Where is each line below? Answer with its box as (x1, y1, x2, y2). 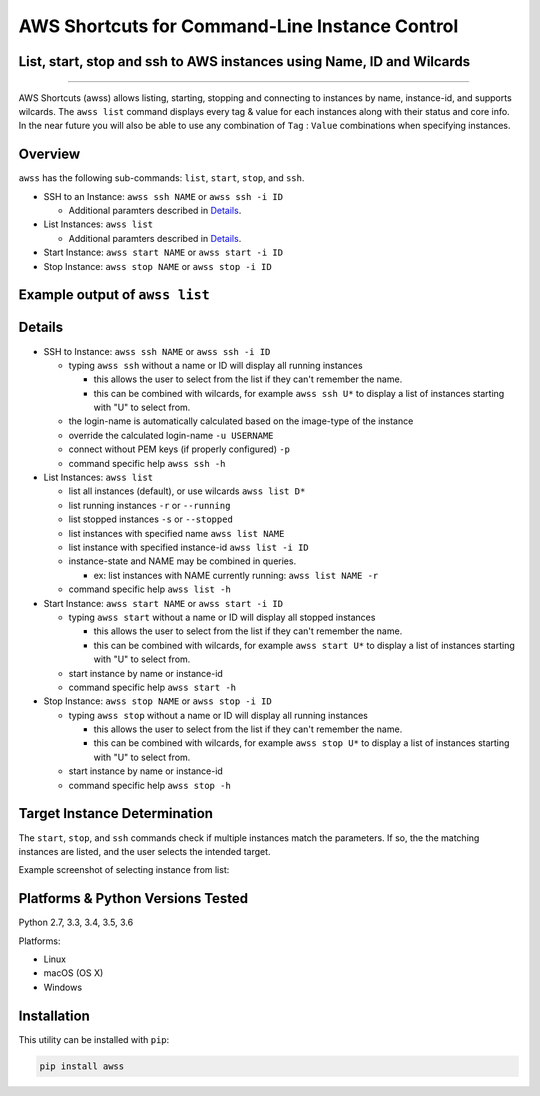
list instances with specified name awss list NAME (68, 527, 285, 539)
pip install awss (39, 1060, 125, 1072)
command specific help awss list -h (68, 583, 232, 595)
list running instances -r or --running (68, 499, 231, 511)
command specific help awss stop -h (68, 779, 232, 791)
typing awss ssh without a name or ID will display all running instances (68, 359, 364, 371)
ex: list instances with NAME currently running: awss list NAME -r (93, 569, 379, 581)
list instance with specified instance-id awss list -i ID (68, 541, 309, 553)
